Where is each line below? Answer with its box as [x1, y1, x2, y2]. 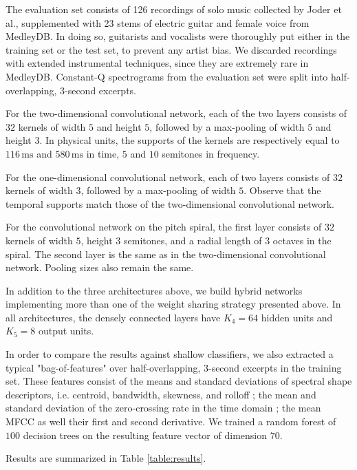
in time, [86, 146, 120, 160]
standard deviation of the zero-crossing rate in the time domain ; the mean [6, 400, 321, 415]
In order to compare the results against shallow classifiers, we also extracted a [6, 347, 334, 361]
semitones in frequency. [162, 146, 260, 160]
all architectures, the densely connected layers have [6, 310, 221, 324]
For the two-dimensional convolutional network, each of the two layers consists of [6, 106, 347, 120]
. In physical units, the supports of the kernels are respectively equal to [39, 133, 340, 147]
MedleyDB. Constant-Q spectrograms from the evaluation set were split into [6, 69, 328, 83]
